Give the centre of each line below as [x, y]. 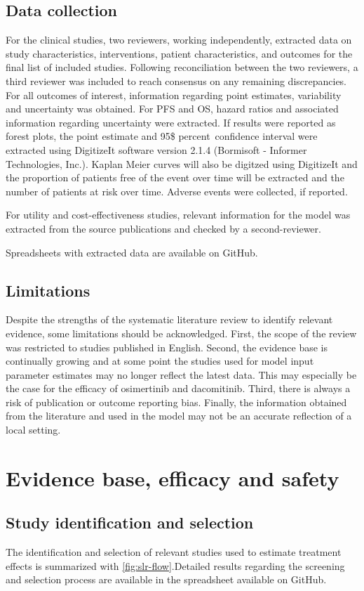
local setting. [33, 430]
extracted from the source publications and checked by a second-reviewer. [163, 228]
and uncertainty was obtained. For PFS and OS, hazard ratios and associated [172, 109]
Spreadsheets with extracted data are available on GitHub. [132, 252]
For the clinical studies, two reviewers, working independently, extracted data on [179, 40]
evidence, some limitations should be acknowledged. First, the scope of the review [181, 333]
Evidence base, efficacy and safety [173, 478]
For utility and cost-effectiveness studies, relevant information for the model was [178, 215]
